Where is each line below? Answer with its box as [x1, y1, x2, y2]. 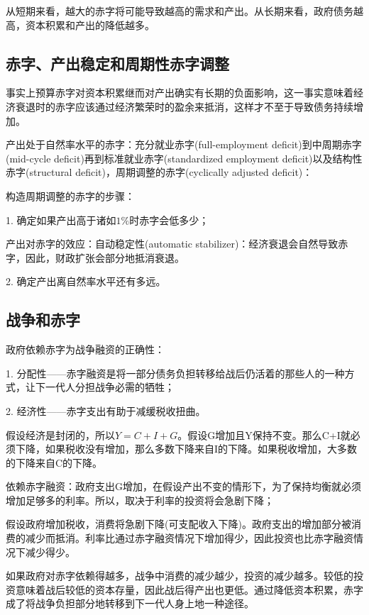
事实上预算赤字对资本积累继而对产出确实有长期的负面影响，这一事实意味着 [6, 85, 353, 100]
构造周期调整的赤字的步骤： [6, 188, 135, 203]
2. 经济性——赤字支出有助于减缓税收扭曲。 [6, 403, 206, 418]
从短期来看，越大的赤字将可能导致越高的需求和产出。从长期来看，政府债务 [6, 4, 353, 18]
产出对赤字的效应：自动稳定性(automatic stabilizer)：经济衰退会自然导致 [6, 236, 338, 251]
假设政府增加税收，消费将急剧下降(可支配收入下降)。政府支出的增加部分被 [6, 516, 351, 531]
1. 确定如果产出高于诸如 [6, 212, 116, 227]
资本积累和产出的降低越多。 [25, 17, 155, 32]
